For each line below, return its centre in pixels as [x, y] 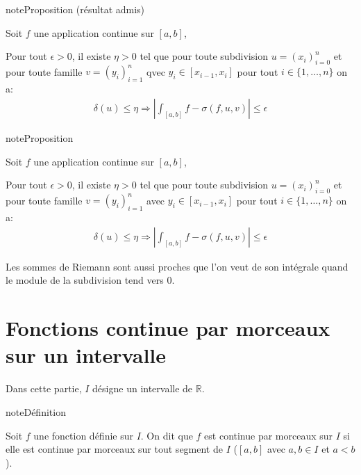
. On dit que [167, 435]
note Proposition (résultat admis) [75, 9]
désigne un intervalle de [143, 388]
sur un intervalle [86, 355]
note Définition [36, 411]
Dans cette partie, [44, 388]
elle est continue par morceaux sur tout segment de [114, 449]
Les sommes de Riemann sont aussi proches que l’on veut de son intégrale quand [177, 266]
